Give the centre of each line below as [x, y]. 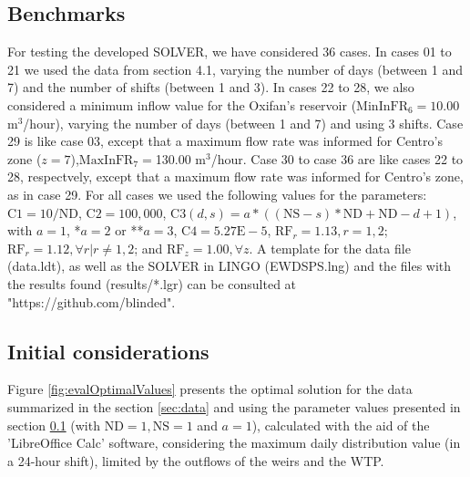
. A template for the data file [330, 248]
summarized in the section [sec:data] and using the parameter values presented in [234, 406]
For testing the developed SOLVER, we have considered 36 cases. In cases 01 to [230, 52]
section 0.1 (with [54, 425]
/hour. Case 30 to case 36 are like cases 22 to [337, 158]
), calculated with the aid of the [341, 425]
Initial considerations [108, 351]
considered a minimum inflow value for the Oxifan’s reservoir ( [182, 104]
